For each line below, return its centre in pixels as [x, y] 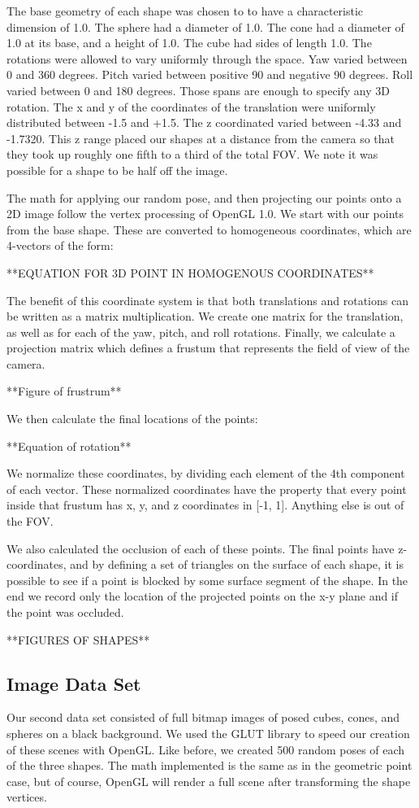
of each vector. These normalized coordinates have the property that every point [207, 489]
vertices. [27, 797]
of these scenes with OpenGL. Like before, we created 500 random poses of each [206, 749]
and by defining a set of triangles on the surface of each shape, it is [237, 564]
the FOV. [30, 521]
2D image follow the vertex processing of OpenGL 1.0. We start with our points [205, 214]
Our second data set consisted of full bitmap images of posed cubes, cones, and [203, 717]
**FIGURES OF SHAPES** [78, 639]
